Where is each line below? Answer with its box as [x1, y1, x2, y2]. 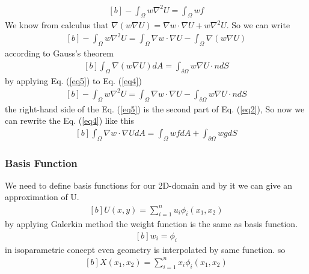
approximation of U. [5, 190, 79, 203]
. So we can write [226, 19, 290, 31]
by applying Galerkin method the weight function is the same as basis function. [5, 218, 298, 230]
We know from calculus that [5, 19, 109, 31]
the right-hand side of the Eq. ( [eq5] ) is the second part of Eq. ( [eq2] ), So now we [5, 102, 305, 115]
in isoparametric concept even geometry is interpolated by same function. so [5, 243, 286, 255]
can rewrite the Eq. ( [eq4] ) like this [5, 114, 135, 127]
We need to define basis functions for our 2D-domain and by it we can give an [5, 178, 293, 191]
